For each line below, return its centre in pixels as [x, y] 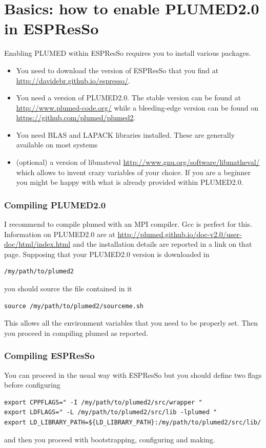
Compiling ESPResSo [49, 356]
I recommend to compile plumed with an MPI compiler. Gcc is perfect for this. [128, 224]
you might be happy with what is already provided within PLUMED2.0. [130, 182]
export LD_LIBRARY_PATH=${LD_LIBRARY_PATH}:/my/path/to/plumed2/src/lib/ [133, 422]
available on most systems [57, 145]
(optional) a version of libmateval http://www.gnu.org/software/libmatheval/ [138, 162]
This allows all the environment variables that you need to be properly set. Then [131, 323]
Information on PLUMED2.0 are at [60, 234]
